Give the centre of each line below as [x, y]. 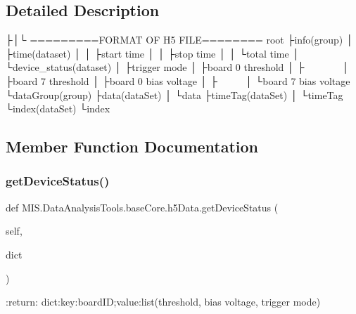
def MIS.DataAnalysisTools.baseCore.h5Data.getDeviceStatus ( [142, 207]
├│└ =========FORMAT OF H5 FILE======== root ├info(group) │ [179, 40]
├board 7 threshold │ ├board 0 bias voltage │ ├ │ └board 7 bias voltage [178, 80]
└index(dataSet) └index [58, 109]
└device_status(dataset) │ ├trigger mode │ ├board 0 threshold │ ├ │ [178, 67]
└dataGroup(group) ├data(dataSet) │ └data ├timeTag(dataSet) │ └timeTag [174, 94]
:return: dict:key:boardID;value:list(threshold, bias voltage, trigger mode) [163, 302]
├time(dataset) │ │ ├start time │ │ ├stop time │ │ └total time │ [153, 53]
